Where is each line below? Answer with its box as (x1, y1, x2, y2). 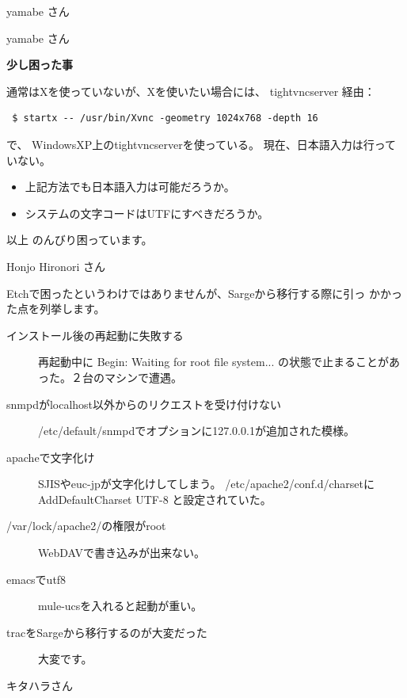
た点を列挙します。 (6, 300, 105, 317)
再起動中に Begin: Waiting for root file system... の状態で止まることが (38, 353, 389, 370)
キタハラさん (6, 677, 73, 694)
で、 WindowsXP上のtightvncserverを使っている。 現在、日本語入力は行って (6, 135, 396, 152)
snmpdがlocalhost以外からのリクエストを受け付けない (6, 395, 282, 412)
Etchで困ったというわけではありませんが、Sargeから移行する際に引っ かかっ (6, 284, 403, 301)
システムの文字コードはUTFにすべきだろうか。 (25, 204, 269, 221)
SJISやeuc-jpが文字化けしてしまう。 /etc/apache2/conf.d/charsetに (38, 475, 375, 492)
